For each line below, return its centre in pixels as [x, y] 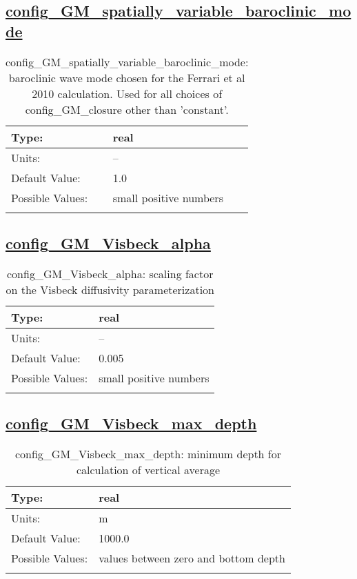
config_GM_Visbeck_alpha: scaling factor [110, 273]
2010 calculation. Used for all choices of [127, 93]
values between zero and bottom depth [192, 558]
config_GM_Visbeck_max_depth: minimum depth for [148, 454]
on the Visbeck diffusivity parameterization [110, 289]
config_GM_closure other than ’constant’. [127, 109]
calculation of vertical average [148, 470]
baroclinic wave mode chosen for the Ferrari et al [127, 77]
